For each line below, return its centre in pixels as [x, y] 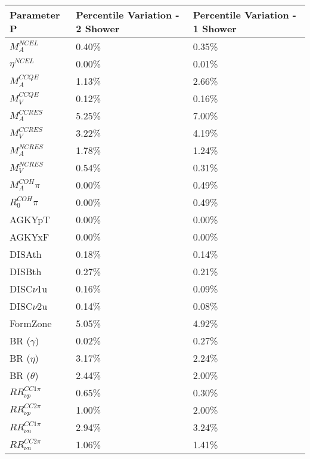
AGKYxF [30, 237]
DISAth [26, 254]
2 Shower [98, 28]
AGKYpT [30, 219]
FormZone [31, 323]
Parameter [35, 15]
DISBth [26, 271]
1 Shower [215, 28]
